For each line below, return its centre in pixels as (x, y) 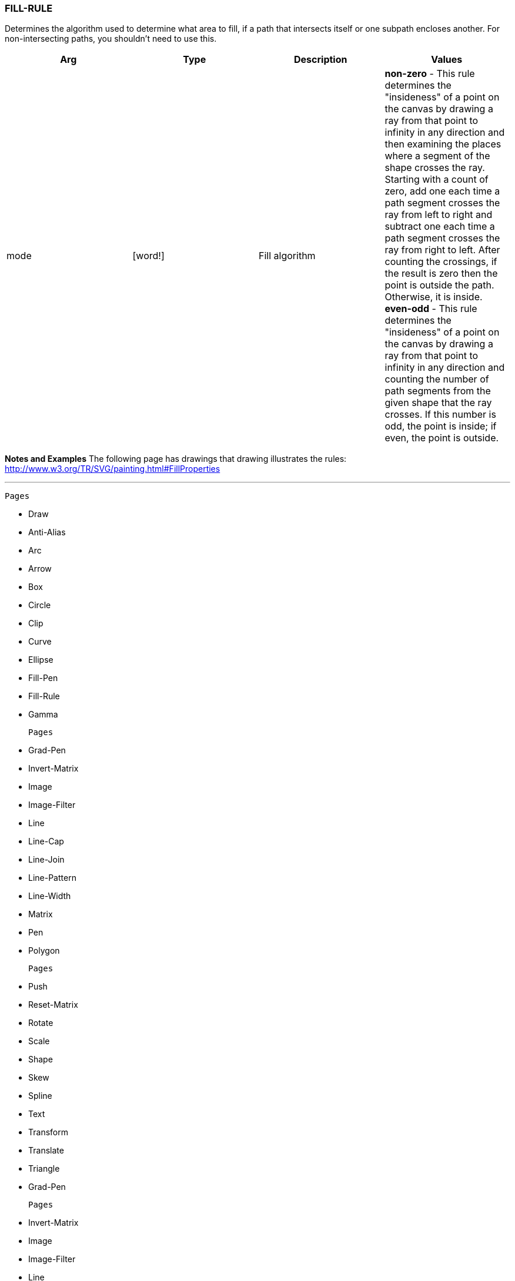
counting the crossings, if (441, 262)
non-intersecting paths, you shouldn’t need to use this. (111, 39)
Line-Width (50, 896)
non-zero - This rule (430, 74)
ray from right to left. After (442, 250)
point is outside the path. (439, 285)
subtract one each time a (440, 227)
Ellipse (41, 660)
